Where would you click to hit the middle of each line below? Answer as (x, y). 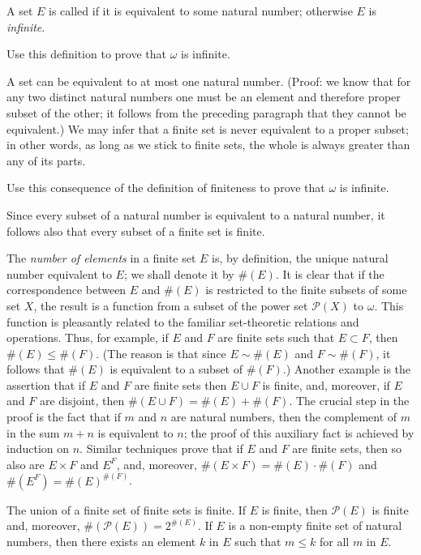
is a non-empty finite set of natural (315, 525)
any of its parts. (46, 160)
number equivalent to (59, 273)
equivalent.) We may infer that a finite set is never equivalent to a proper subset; (208, 128)
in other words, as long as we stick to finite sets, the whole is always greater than (208, 145)
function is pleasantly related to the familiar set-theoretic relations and (183, 321)
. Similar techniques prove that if (161, 448)
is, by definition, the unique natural (300, 258)
